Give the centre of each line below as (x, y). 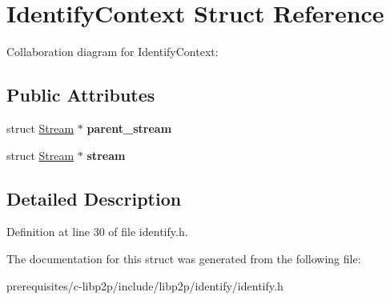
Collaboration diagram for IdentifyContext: (113, 52)
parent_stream (129, 128)
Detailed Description (94, 198)
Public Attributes (81, 95)
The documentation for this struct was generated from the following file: (184, 258)
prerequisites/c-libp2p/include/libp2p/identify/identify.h (145, 285)
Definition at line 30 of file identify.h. (97, 232)
